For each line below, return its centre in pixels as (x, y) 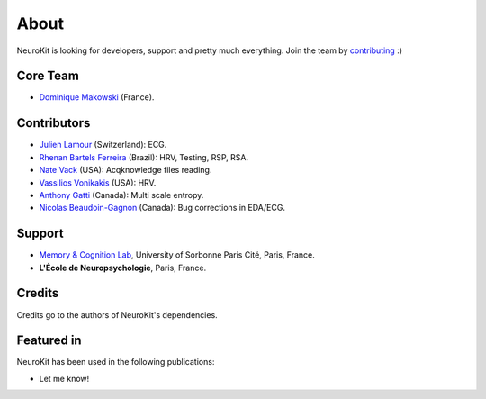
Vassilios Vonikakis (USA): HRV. (98, 182)
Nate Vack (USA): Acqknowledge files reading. (126, 170)
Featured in (49, 341)
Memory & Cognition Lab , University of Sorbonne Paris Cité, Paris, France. (177, 255)
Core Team (48, 76)
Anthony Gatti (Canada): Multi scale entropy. (121, 195)
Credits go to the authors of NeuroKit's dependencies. (117, 314)
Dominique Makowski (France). (97, 97)
